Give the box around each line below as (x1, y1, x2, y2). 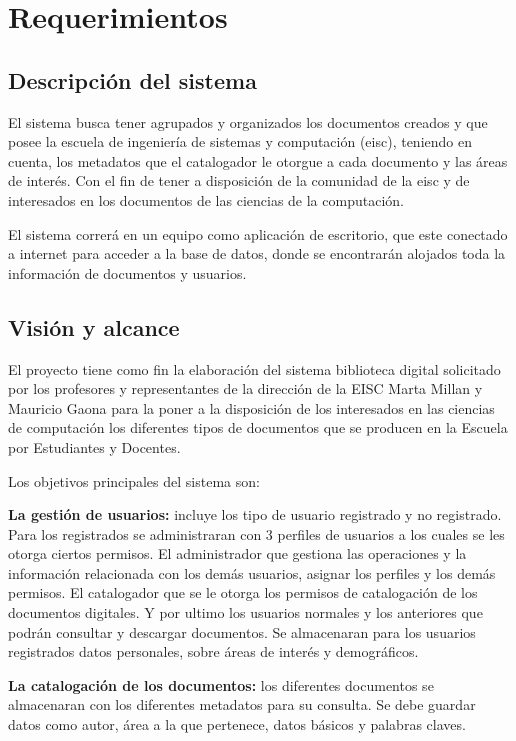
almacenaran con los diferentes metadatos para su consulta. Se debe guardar (8, 694, 476, 715)
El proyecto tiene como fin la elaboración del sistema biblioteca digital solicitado (8, 358, 501, 379)
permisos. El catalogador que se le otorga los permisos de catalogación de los (8, 582, 478, 603)
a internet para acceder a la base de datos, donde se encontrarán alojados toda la (8, 243, 506, 264)
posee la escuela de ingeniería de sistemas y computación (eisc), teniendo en (8, 131, 472, 152)
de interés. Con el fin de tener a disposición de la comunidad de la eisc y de (8, 170, 470, 191)
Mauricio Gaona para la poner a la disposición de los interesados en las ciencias (8, 397, 495, 418)
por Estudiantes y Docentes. (8, 436, 181, 457)
